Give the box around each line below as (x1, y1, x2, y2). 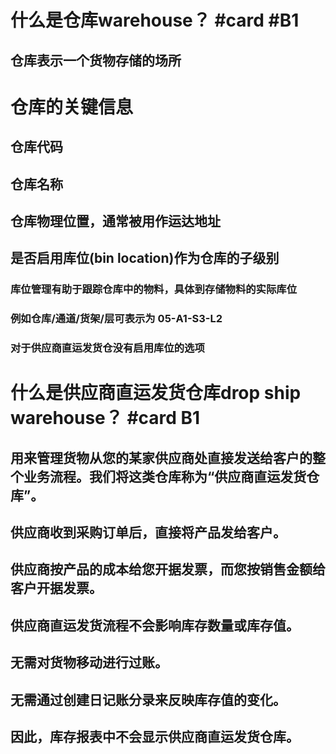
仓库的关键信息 (10, 96, 134, 118)
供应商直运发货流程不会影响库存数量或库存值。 (10, 617, 300, 634)
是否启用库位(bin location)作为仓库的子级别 (10, 250, 280, 267)
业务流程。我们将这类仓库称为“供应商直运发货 (23, 468, 307, 485)
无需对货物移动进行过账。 (10, 654, 168, 671)
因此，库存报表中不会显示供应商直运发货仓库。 (10, 729, 300, 746)
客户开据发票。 (10, 580, 103, 597)
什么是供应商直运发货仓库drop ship (10, 382, 302, 405)
